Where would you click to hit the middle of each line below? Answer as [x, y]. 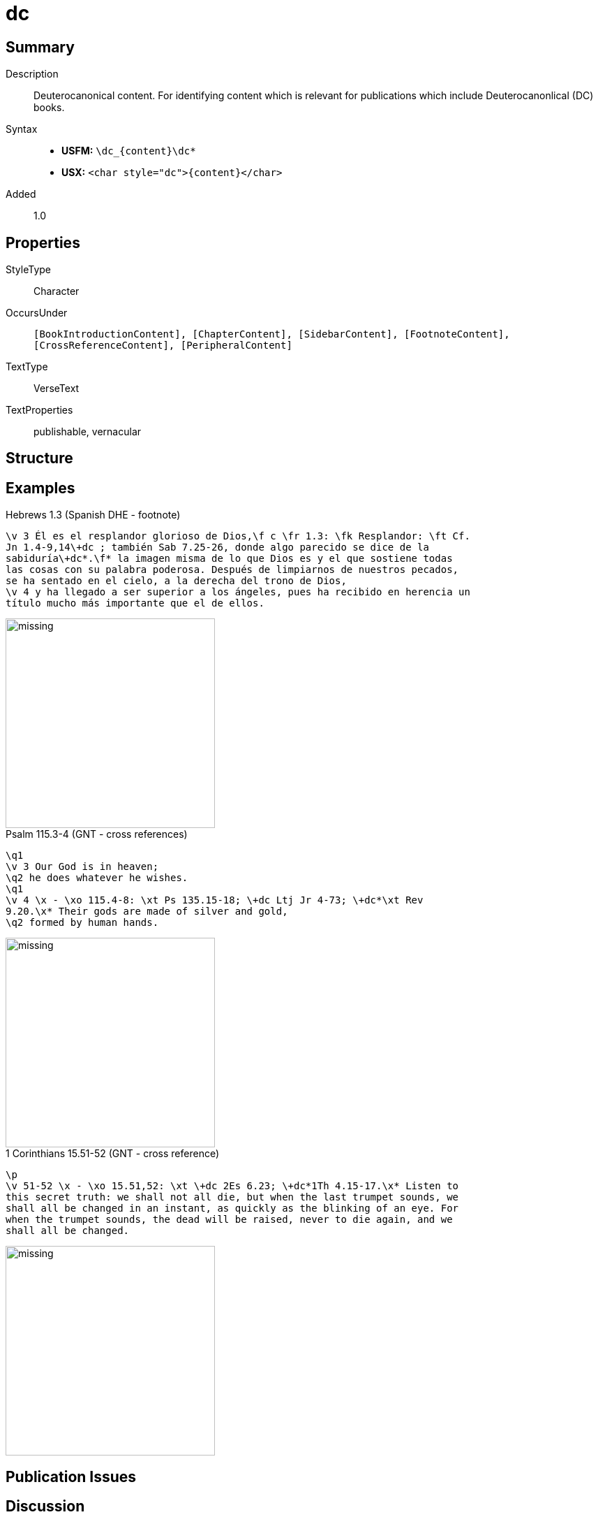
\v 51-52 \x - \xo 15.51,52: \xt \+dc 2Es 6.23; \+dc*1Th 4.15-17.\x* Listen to [232, 1186]
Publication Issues [71, 1476]
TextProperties [39, 410]
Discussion [45, 1507]
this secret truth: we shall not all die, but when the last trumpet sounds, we [232, 1197]
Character [57, 291]
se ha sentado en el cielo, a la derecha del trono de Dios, [176, 581]
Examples [40, 488]
